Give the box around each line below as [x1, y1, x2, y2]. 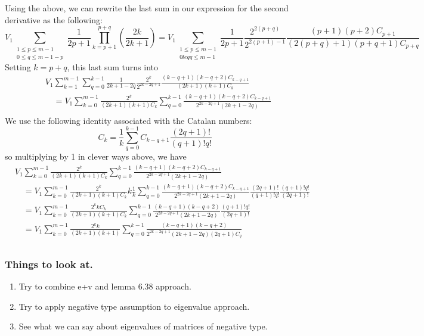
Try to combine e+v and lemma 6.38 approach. [18, 280, 191, 293]
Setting [5, 60, 31, 73]
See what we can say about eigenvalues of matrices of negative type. [18, 320, 268, 332]
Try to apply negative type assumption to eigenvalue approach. [18, 300, 250, 312]
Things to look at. [5, 256, 93, 271]
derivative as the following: [5, 13, 103, 26]
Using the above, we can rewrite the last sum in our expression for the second [5, 2, 289, 14]
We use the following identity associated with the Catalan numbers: [5, 114, 252, 126]
